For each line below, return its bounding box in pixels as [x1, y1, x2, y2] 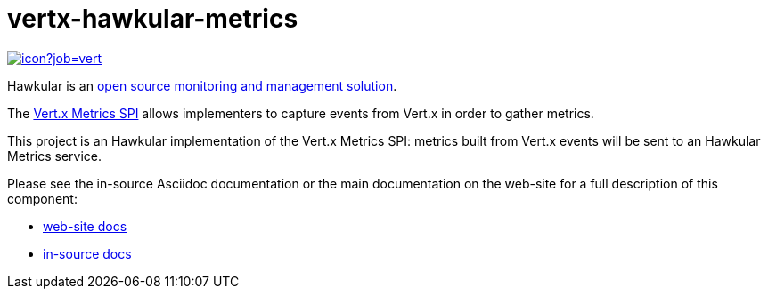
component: [7, 190, 78, 206]
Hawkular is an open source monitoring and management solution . [7, 77, 397, 93]
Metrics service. [7, 148, 102, 164]
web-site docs [43, 218, 127, 234]
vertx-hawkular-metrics [7, 4, 298, 34]
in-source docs [43, 245, 132, 261]
